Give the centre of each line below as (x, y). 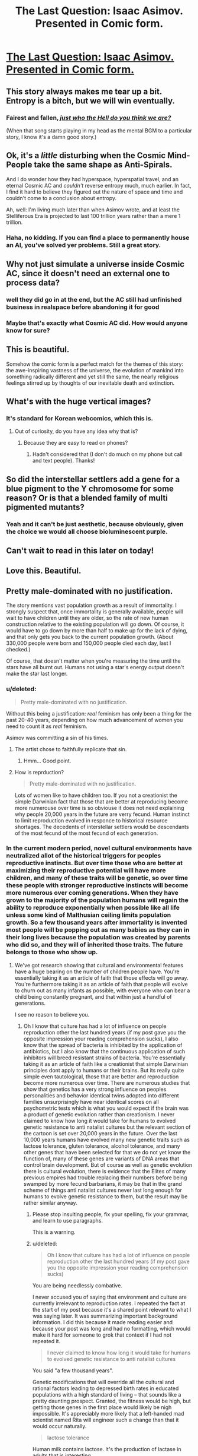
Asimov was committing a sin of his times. (57, 738)
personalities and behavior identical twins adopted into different (101, 1095)
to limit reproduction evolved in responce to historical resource (91, 820)
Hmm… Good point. (47, 761)
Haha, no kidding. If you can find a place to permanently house (98, 238)
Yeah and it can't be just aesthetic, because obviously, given (95, 524)
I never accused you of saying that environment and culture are (110, 1297)
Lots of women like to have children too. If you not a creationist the (96, 795)
